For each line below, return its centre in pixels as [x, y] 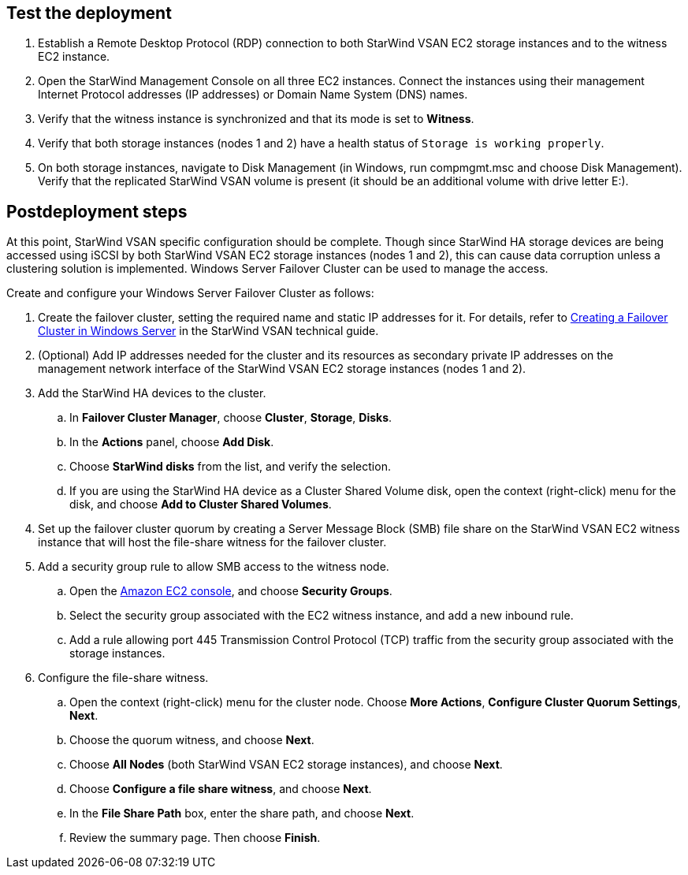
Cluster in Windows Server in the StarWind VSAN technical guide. [208, 331]
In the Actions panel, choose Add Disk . [172, 442]
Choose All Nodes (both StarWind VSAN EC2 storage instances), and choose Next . [286, 765]
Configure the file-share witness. [123, 678]
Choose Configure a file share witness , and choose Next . [221, 789]
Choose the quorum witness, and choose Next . [192, 740]
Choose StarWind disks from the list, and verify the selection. [230, 467]
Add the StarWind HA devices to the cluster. [152, 393]
